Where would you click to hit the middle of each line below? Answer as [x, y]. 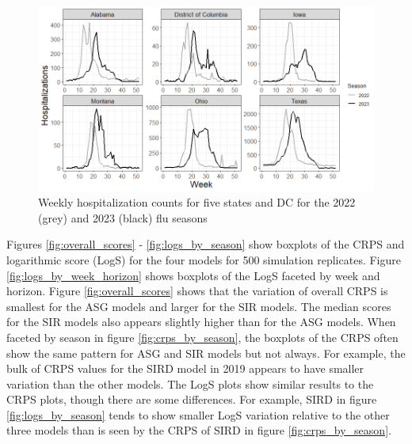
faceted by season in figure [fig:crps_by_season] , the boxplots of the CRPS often [202, 337]
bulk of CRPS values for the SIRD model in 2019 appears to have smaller [185, 368]
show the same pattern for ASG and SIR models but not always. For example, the [206, 353]
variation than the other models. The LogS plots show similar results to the [190, 383]
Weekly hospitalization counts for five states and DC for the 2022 [197, 202]
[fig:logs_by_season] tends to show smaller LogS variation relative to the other [198, 414]
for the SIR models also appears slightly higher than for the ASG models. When [201, 322]
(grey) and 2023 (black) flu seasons [123, 217]
